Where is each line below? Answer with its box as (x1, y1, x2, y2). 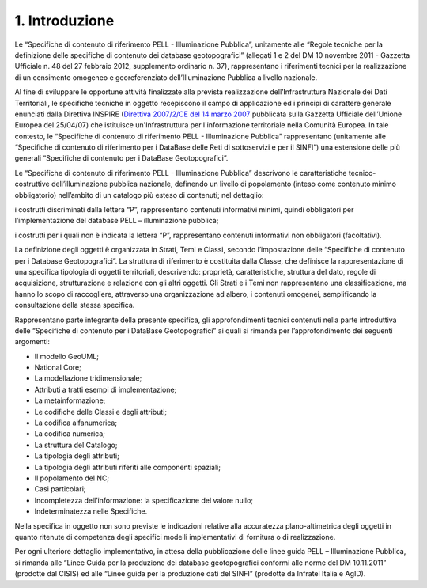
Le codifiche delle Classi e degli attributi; (34, 407, 168, 416)
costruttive (14, 179, 51, 189)
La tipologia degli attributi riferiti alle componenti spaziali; (34, 462, 221, 472)
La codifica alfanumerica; (34, 418, 118, 427)
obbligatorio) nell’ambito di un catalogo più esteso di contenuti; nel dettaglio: (14, 190, 264, 199)
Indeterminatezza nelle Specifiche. (34, 506, 148, 516)
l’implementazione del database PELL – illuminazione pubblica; (14, 216, 219, 226)
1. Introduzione (14, 12, 115, 29)
